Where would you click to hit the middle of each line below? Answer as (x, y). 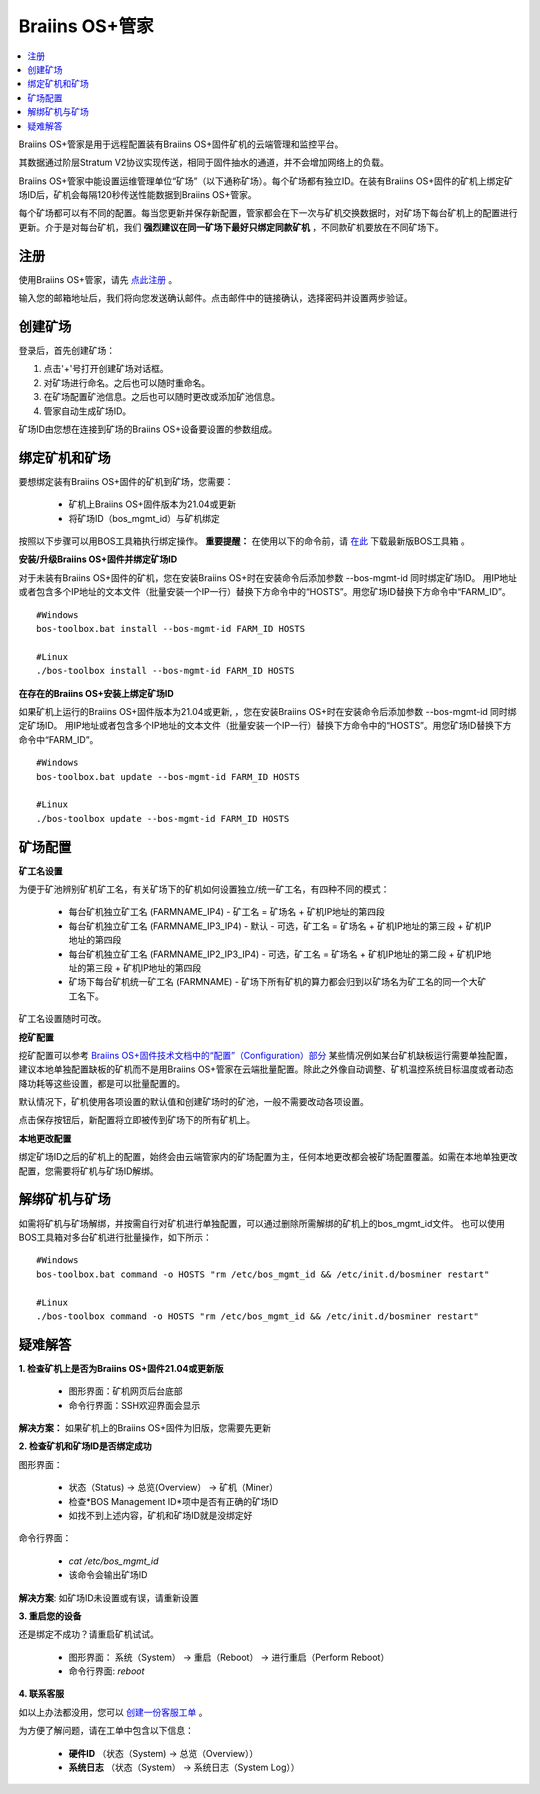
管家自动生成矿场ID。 (87, 411)
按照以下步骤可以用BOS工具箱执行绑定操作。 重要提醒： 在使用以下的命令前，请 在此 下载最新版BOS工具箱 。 (244, 541)
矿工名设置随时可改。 (62, 1019)
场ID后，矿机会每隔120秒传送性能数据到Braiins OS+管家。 (137, 195)
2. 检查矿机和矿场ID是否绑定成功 (85, 1446)
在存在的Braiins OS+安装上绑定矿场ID (96, 693)
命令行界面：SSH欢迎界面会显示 (134, 1405)
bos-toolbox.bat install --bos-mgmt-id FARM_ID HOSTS (170, 629)
